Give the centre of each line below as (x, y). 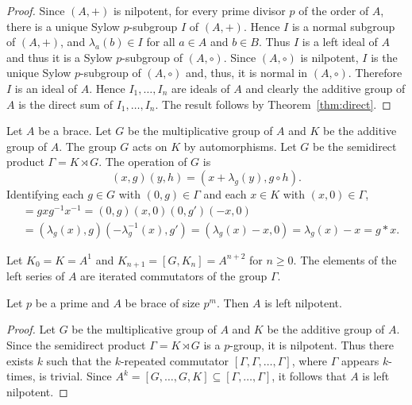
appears (360, 360)
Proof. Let (31, 329)
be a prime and (72, 302)
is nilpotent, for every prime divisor (199, 10)
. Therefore (375, 73)
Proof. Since (36, 10)
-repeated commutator (175, 360)
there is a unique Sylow (63, 26)
